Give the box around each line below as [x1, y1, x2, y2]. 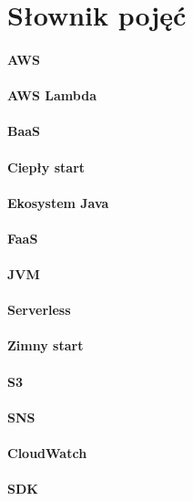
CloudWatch [7, 444, 87, 463]
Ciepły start [7, 157, 86, 176]
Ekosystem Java [7, 193, 109, 212]
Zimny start [7, 336, 84, 355]
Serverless [7, 300, 71, 319]
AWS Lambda [7, 86, 96, 105]
